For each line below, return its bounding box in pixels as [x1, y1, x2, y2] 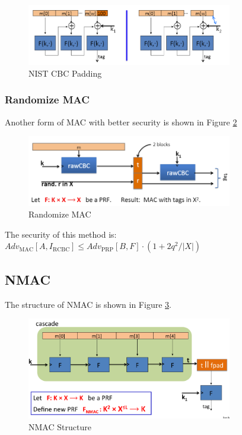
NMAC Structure [28, 420, 91, 433]
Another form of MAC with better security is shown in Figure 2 [5, 115, 237, 128]
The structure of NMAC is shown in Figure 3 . [5, 298, 171, 310]
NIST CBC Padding [28, 67, 102, 79]
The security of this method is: [5, 228, 117, 240]
